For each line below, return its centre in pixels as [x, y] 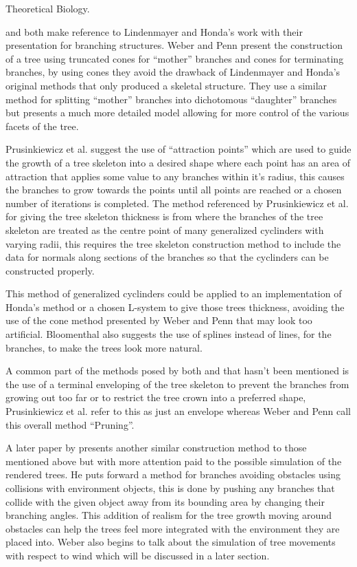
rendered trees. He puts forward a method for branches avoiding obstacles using [173, 474]
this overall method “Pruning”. [70, 424]
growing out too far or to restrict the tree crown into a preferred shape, [156, 397]
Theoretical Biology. [48, 8]
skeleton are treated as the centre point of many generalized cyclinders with [165, 229]
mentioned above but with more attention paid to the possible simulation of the [174, 461]
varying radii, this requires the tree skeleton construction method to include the [173, 243]
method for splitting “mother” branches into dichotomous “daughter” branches [171, 99]
